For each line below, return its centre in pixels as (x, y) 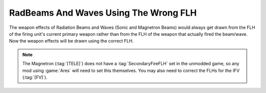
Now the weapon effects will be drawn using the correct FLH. (71, 41)
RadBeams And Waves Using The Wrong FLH (103, 13)
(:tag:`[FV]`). (35, 77)
